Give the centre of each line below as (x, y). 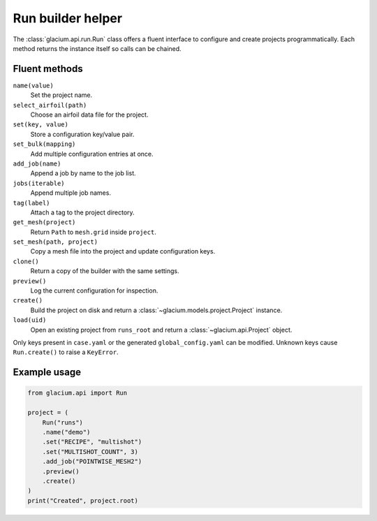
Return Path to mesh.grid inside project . (93, 232)
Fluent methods (48, 69)
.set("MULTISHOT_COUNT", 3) (90, 452)
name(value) (33, 85)
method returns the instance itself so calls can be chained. (97, 48)
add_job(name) (37, 163)
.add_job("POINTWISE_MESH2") (92, 462)
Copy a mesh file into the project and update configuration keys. (123, 251)
